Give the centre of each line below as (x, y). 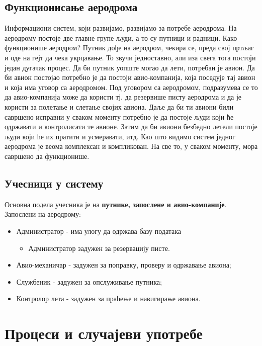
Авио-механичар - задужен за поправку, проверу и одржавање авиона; (124, 265)
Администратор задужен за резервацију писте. (99, 248)
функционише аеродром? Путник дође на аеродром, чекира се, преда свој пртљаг (129, 48)
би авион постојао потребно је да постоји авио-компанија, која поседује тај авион (130, 77)
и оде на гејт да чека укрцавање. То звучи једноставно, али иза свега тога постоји (130, 57)
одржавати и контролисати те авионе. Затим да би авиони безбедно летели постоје (131, 126)
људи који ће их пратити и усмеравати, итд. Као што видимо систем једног (120, 136)
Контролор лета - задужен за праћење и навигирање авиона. (108, 298)
